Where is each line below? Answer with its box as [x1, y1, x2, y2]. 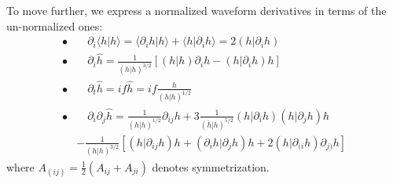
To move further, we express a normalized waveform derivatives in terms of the [6, 2, 387, 18]
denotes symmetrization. [152, 158, 270, 175]
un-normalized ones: [6, 17, 103, 34]
